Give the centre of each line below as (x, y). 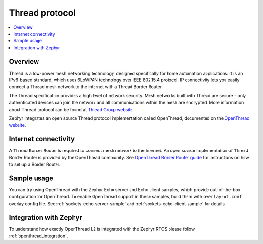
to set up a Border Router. (35, 164)
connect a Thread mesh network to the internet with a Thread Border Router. (86, 87)
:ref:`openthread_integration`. (38, 236)
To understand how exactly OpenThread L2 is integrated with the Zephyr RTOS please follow (102, 229)
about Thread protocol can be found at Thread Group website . (71, 109)
